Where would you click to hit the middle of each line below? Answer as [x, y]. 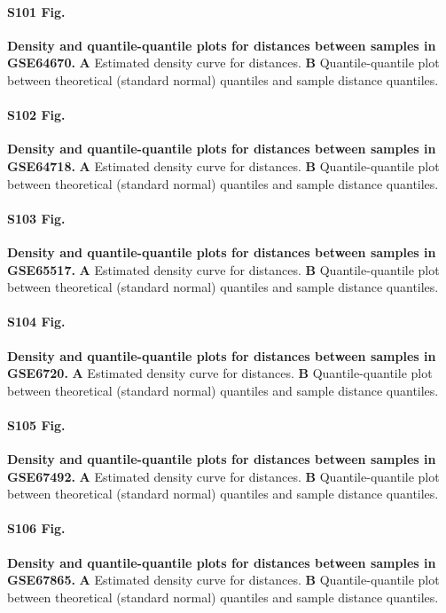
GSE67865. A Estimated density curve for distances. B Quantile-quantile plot [223, 580]
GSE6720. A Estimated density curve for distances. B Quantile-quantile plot [220, 373]
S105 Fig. [36, 424]
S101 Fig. [36, 11]
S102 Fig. [36, 115]
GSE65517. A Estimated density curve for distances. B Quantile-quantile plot [223, 269]
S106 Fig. [36, 528]
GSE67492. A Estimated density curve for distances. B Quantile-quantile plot [223, 476]
